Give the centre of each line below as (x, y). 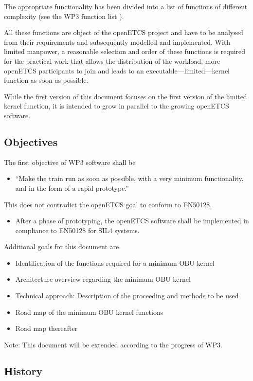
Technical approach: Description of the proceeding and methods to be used (127, 296)
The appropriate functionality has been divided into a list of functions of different (126, 6)
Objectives (31, 141)
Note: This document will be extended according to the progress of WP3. (113, 344)
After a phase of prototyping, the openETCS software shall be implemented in (132, 221)
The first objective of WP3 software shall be (70, 162)
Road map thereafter (46, 328)
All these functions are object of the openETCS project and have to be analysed (124, 32)
